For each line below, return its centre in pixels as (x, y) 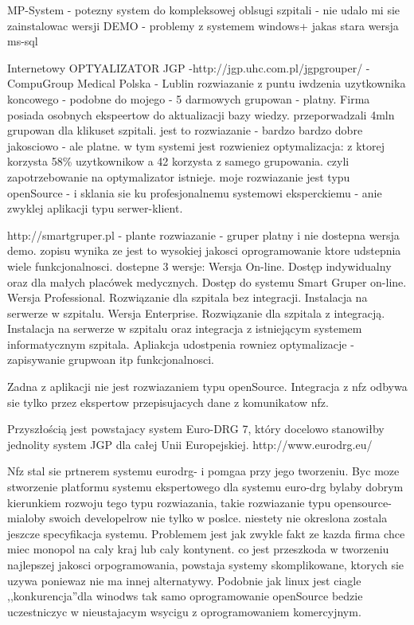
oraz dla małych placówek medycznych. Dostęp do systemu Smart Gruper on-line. (207, 281)
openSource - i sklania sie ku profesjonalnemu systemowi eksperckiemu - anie (195, 192)
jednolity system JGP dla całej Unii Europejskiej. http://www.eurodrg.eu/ (190, 444)
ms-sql (23, 41)
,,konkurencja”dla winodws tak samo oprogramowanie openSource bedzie (185, 596)
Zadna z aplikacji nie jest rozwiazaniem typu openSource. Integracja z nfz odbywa (207, 387)
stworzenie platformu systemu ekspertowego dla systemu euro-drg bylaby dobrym (205, 487)
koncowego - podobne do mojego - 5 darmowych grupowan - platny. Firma (189, 98)
